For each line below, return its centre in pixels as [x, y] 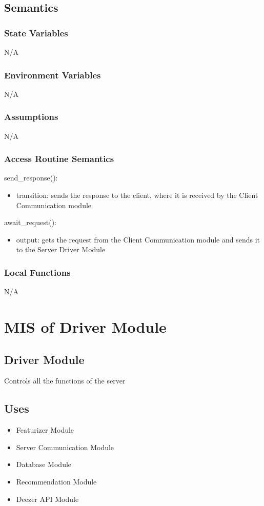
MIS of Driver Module [85, 327]
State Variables [36, 33]
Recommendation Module [56, 481]
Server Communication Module [65, 447]
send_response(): [31, 178]
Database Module [44, 464]
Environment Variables [53, 75]
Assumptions [31, 117]
